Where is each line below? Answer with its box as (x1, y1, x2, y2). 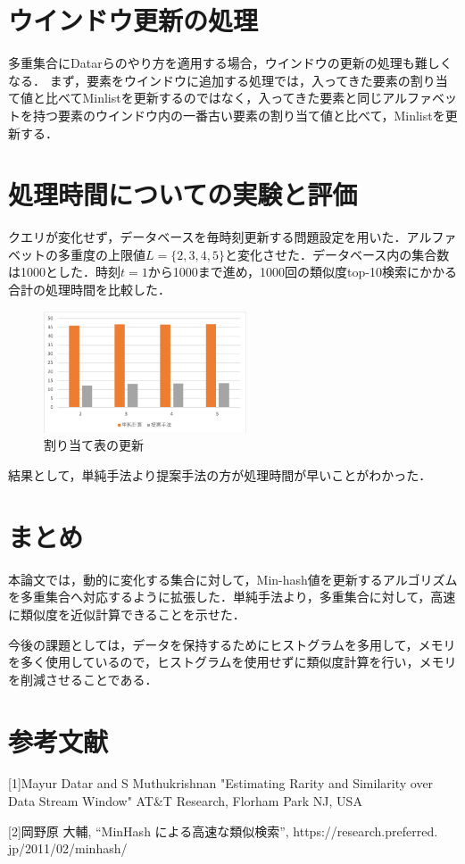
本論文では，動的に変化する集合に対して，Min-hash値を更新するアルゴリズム (8, 569, 458, 588)
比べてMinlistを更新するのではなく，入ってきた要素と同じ (45, 88, 383, 107)
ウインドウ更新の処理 (8, 2, 259, 38)
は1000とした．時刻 (8, 262, 120, 281)
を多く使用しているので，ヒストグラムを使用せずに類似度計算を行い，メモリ (8, 652, 457, 671)
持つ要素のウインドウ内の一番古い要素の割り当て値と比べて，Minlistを (32, 105, 445, 124)
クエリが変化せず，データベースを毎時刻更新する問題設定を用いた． (8, 228, 407, 246)
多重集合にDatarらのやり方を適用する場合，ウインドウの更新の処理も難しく (8, 54, 453, 72)
